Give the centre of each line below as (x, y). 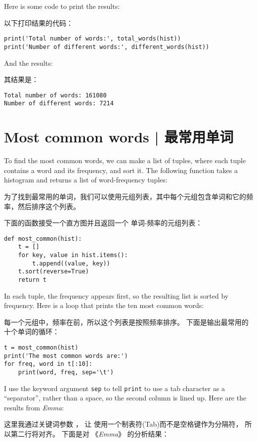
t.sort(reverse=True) (53, 272)
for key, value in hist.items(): (73, 255)
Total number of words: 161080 (55, 95)
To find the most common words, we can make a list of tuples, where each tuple (125, 160)
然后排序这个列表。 (49, 206)
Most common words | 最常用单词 (119, 137)
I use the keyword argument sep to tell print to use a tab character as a (114, 388)
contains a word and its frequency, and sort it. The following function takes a (121, 170)
